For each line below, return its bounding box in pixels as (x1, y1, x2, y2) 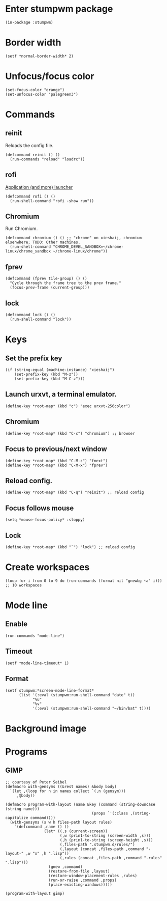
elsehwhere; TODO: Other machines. (5, 240, 81, 245)
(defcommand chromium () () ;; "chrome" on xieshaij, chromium (5, 235, 142, 241)
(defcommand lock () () (5, 313, 56, 318)
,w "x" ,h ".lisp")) (25, 851, 70, 856)
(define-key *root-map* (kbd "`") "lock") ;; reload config (5, 544, 136, 550)
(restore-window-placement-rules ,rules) (48, 873, 138, 878)
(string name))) (5, 806, 40, 811)
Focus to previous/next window (5, 445, 108, 454)
